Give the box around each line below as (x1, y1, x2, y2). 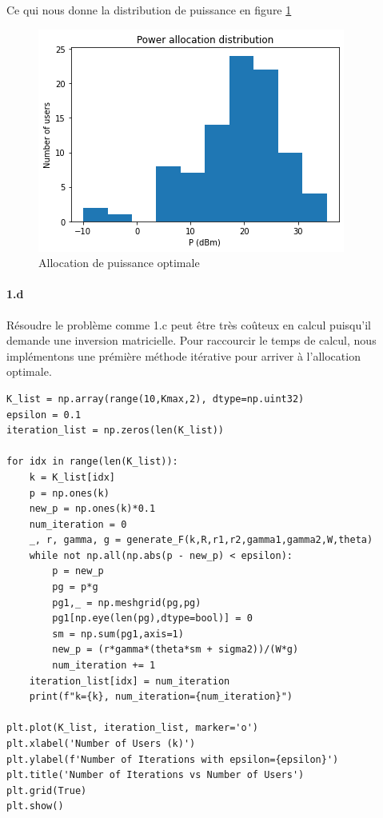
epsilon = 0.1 (6, 409, 82, 421)
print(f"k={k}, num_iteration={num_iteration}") (29, 691, 293, 703)
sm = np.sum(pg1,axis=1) (52, 628, 184, 640)
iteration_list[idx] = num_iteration (29, 675, 230, 687)
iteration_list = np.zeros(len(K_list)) (6, 425, 225, 437)
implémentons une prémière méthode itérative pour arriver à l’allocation (6, 347, 361, 364)
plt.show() (6, 800, 64, 812)
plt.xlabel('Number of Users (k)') (6, 738, 196, 750)
